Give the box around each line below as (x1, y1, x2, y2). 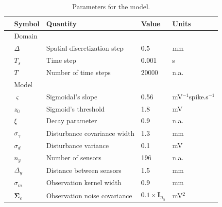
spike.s (189, 91, 208, 101)
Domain (14, 31, 38, 41)
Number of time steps (46, 67, 111, 77)
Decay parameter (46, 115, 97, 126)
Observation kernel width (46, 177, 121, 188)
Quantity (46, 18, 77, 28)
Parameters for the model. (72, 1, 150, 11)
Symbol (14, 18, 40, 28)
